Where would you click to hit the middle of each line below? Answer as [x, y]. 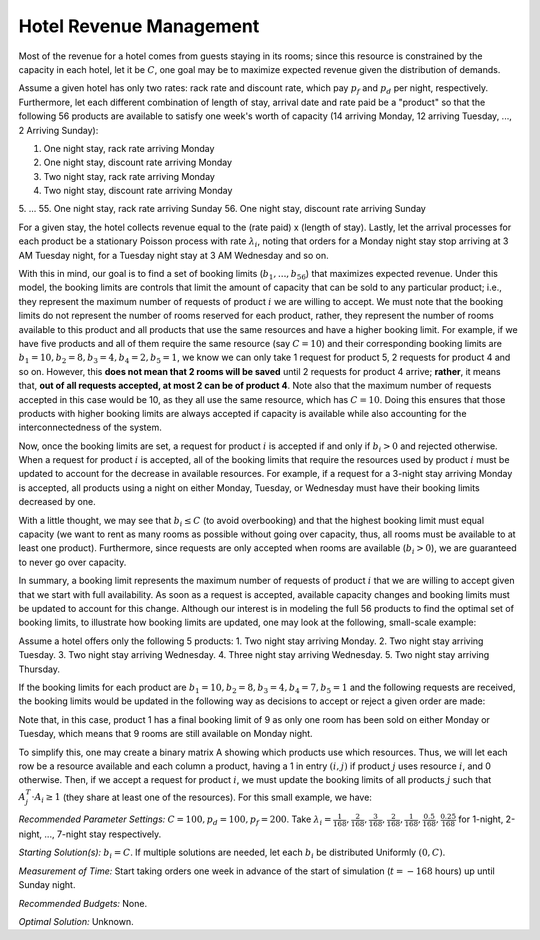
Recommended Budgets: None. [83, 903]
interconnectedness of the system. [90, 427]
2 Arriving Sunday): [58, 130]
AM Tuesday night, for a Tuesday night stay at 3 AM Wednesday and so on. [173, 255]
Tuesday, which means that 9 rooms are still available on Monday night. [166, 734]
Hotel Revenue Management [139, 26]
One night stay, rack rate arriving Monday [129, 148]
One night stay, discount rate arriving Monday [138, 162]
